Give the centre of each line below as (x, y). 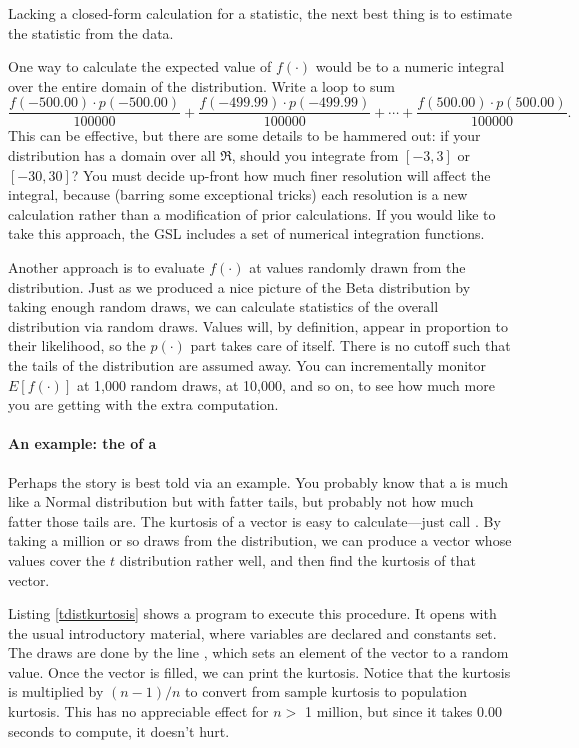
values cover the (57, 559)
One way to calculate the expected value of (140, 66)
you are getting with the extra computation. (143, 404)
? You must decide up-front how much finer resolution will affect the (281, 174)
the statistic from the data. (91, 32)
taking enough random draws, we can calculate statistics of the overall (223, 306)
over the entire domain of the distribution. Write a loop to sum (201, 85)
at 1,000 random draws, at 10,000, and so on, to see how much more (285, 384)
